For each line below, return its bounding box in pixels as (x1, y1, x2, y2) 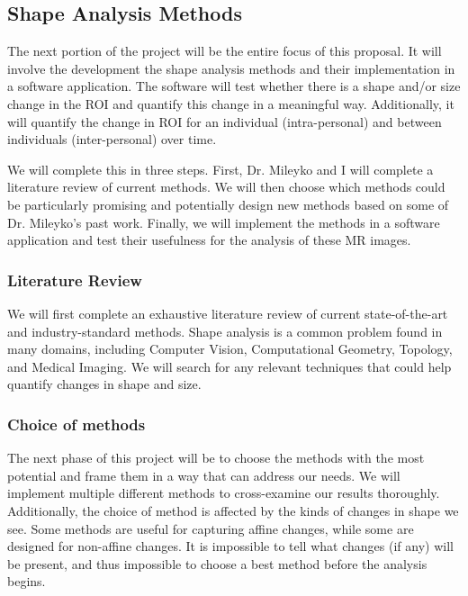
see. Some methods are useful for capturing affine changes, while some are (7, 519, 414, 537)
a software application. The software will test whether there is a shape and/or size (7, 77, 461, 95)
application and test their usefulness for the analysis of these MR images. (7, 230, 411, 249)
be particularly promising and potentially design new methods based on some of (7, 194, 449, 213)
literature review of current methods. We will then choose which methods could (7, 177, 445, 196)
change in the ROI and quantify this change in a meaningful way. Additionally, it (7, 94, 454, 113)
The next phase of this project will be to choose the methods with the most (7, 448, 425, 467)
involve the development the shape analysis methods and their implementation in (7, 59, 455, 77)
